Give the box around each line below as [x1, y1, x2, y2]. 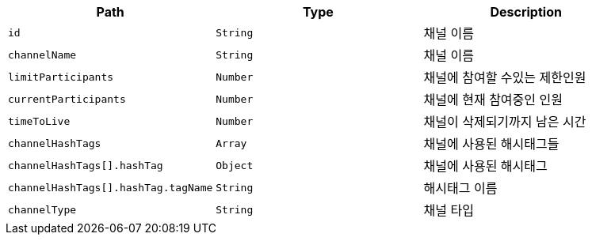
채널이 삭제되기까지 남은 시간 [423, 114, 586, 130]
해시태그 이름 [423, 180, 498, 196]
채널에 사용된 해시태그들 [423, 136, 560, 152]
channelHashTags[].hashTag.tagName [8, 181, 213, 194]
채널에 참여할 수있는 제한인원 [423, 70, 586, 85]
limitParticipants [8, 70, 114, 83]
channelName [8, 48, 77, 61]
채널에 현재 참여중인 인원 [423, 92, 563, 107]
